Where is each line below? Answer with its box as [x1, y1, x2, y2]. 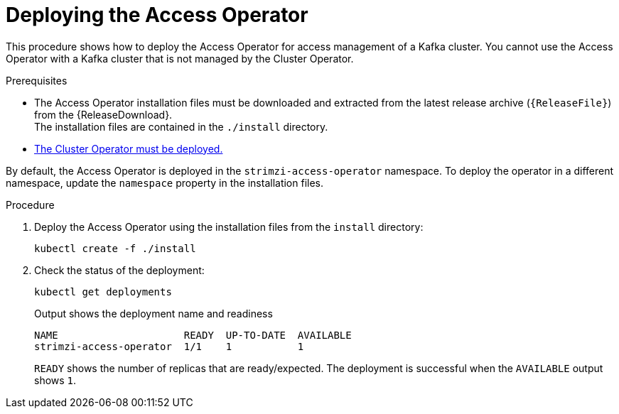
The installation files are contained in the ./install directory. [34, 120, 328, 133]
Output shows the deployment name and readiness [34, 307, 273, 320]
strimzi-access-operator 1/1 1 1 [34, 340, 304, 352]
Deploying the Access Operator [6, 3, 308, 27]
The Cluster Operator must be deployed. [34, 142, 223, 155]
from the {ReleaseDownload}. [34, 108, 173, 121]
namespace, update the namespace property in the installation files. [6, 176, 324, 189]
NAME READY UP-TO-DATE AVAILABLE [34, 329, 352, 341]
